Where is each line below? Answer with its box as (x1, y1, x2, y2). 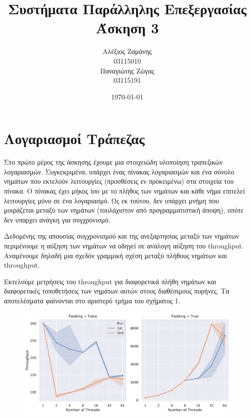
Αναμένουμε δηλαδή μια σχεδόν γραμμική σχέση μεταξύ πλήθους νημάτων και (4, 250, 227, 260)
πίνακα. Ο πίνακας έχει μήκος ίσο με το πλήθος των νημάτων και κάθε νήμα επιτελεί (4, 186, 245, 196)
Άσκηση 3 (95, 18, 159, 38)
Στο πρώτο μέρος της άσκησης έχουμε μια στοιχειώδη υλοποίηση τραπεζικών (4, 157, 223, 167)
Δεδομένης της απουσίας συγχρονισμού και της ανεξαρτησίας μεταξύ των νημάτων (4, 231, 239, 241)
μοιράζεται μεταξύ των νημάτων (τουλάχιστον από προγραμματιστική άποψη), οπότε (4, 205, 244, 215)
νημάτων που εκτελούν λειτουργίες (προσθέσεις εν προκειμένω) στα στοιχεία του (4, 176, 234, 186)
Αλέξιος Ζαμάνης (102, 46, 152, 56)
